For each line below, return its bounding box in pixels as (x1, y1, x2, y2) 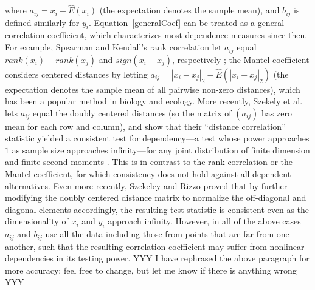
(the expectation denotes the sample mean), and (99, 4, 280, 16)
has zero (261, 106, 292, 119)
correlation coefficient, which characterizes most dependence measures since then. (5, 29, 308, 41)
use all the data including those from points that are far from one (45, 228, 289, 240)
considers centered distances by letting (5, 67, 148, 80)
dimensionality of (5, 215, 69, 228)
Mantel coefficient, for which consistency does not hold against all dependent (5, 167, 291, 180)
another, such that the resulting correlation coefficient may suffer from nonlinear (5, 240, 305, 252)
